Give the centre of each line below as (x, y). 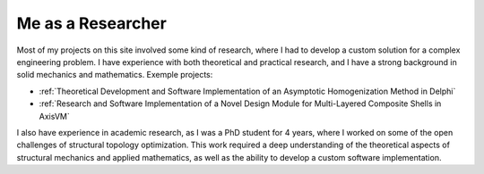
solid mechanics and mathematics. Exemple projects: (115, 75)
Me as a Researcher (92, 23)
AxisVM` (55, 116)
